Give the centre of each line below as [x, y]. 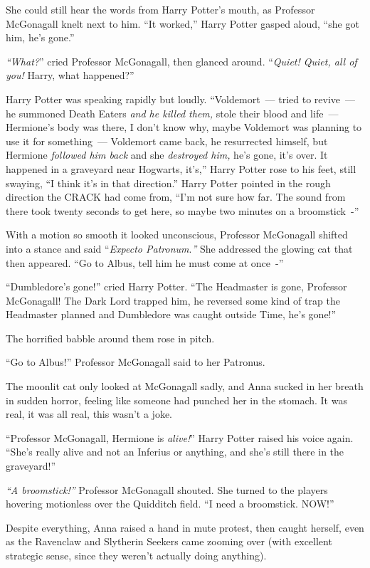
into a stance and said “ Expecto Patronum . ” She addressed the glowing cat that [179, 248]
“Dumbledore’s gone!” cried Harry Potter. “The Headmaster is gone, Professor [176, 286]
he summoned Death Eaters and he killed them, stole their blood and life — [172, 113]
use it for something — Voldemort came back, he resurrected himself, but [167, 141]
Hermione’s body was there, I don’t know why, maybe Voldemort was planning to [184, 127]
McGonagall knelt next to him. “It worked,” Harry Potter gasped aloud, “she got [183, 23]
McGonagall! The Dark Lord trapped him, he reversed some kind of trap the [173, 300]
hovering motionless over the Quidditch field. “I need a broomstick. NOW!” [170, 504]
